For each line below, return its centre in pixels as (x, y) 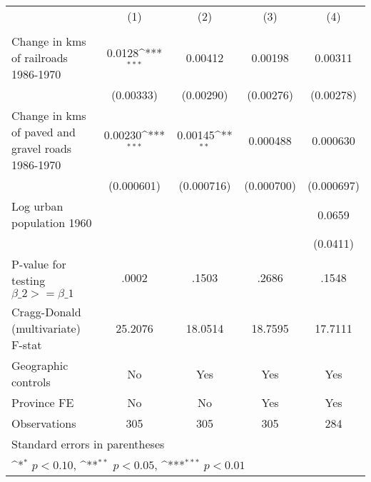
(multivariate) (46, 328)
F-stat (27, 345)
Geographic (40, 365)
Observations (44, 423)
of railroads (40, 57)
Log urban (37, 206)
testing (29, 280)
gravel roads (42, 148)
